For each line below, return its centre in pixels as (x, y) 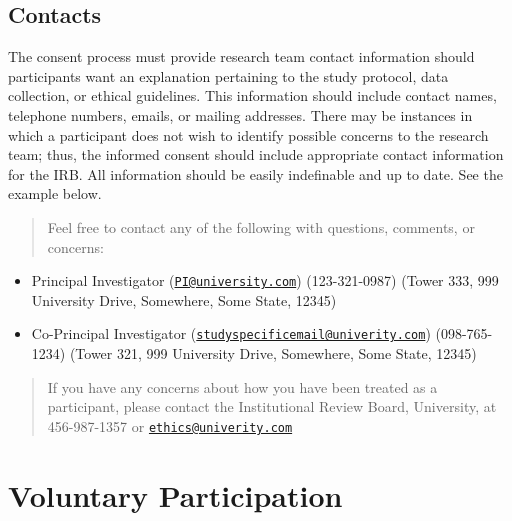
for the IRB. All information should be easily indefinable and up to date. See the (255, 173)
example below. (55, 193)
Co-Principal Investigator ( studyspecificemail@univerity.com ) (231, 333)
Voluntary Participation (175, 494)
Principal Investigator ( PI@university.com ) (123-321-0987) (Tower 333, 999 (265, 280)
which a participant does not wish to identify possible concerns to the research (248, 134)
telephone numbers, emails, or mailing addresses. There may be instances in (240, 114)
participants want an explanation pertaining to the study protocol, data (228, 75)
